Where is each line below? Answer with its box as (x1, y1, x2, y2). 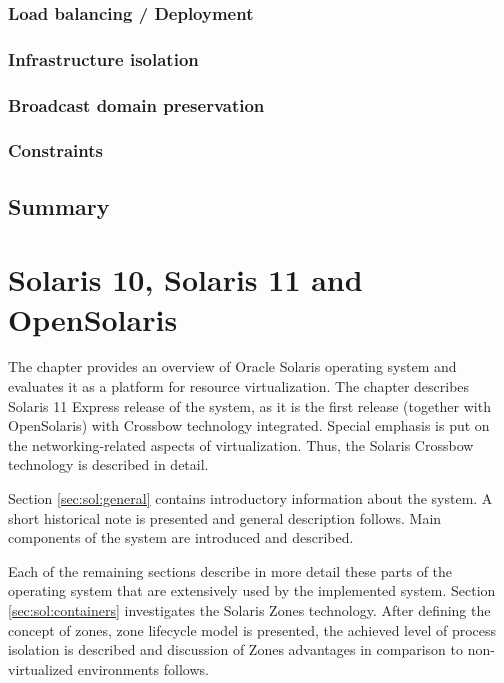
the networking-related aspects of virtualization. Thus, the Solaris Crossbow (8, 434, 474, 455)
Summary (8, 190, 110, 221)
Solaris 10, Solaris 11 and (8, 259, 363, 300)
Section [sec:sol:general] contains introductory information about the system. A (8, 488, 493, 509)
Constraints (8, 138, 103, 163)
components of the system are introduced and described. (8, 527, 354, 548)
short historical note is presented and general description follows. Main (8, 507, 442, 528)
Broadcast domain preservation (8, 92, 265, 117)
